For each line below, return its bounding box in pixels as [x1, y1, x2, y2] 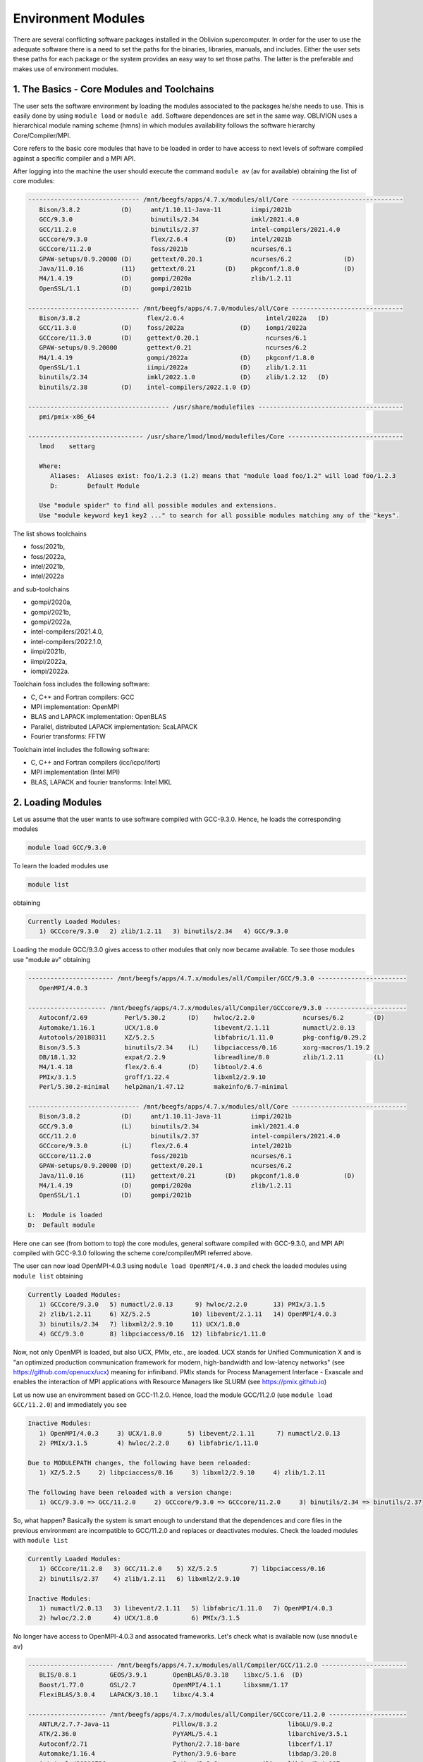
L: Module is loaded [27, 1211, 103, 1219]
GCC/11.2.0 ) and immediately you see [13, 1400, 127, 1409]
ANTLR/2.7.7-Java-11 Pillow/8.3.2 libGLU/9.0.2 [39, 1720, 333, 1728]
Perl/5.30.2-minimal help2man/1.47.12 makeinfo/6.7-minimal [39, 1083, 288, 1091]
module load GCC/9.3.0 [27, 844, 106, 852]
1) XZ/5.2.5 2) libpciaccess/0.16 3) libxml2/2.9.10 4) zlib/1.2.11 [39, 1469, 326, 1477]
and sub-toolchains [13, 585, 70, 593]
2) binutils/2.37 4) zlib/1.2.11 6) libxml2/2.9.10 [39, 1575, 240, 1582]
